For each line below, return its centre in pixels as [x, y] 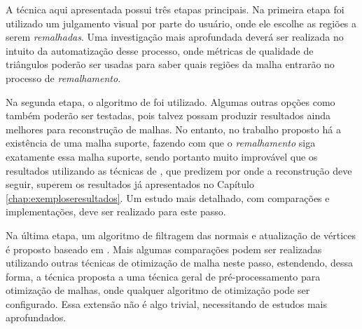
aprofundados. [36, 317]
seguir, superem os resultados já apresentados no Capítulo [130, 184]
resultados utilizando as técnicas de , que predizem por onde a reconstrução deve [179, 170]
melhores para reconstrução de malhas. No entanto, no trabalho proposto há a [173, 129]
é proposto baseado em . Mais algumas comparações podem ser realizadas [164, 249]
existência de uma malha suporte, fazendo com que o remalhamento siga [161, 143]
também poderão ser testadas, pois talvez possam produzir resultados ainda [168, 115]
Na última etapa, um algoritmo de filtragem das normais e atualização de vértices [181, 235]
